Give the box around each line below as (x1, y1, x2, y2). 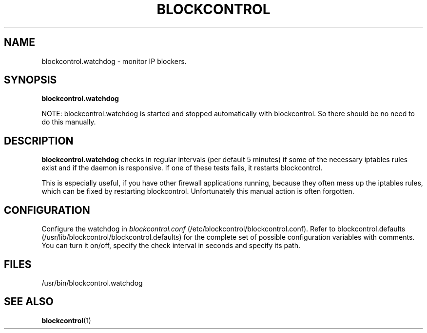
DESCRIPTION (4, 134, 74, 147)
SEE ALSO (4, 295, 54, 308)
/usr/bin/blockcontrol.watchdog (41, 278, 143, 287)
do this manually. (41, 118, 96, 126)
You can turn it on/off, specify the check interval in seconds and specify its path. (41, 241, 300, 250)
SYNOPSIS (4, 74, 57, 86)
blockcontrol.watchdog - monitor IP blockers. (41, 57, 187, 65)
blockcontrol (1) (41, 316, 91, 325)
